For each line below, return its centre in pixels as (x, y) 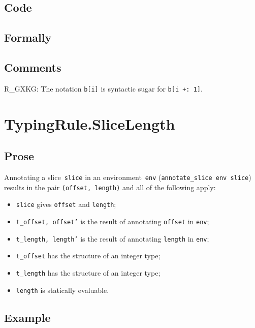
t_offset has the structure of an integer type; (88, 256)
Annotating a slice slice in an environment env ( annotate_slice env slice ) (128, 177)
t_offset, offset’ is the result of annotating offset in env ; (113, 221)
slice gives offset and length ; (66, 204)
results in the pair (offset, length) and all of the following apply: (110, 187)
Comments (33, 67)
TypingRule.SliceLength (90, 123)
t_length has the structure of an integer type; (88, 272)
